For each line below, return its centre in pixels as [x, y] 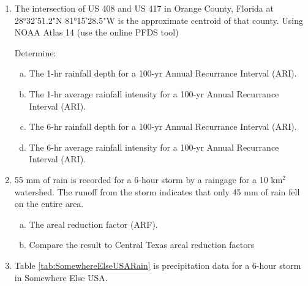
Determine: [35, 52]
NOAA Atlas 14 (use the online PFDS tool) [96, 32]
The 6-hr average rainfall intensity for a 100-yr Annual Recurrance [154, 147]
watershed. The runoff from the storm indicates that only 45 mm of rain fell [157, 191]
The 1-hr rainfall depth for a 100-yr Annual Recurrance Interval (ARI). [163, 73]
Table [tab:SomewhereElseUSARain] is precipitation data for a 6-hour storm [158, 265]
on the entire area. [49, 204]
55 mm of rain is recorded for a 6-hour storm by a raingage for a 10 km [148, 179]
